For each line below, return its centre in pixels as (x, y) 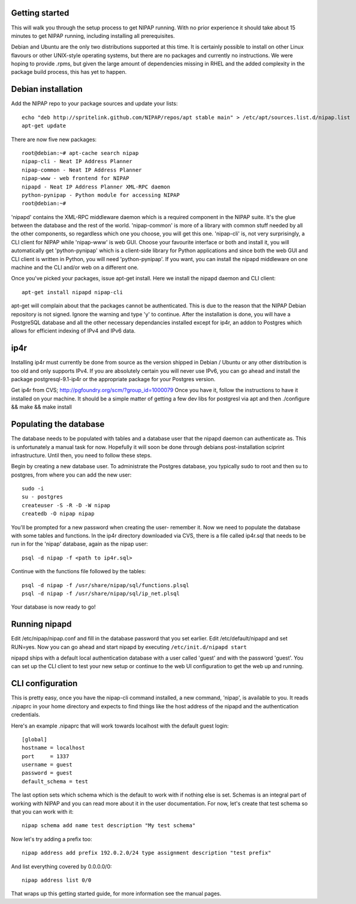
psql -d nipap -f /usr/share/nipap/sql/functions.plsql (105, 585)
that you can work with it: (43, 812)
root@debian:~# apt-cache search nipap (80, 153)
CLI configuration (44, 683)
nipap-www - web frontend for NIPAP (76, 178)
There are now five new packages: (54, 139)
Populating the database (58, 424)
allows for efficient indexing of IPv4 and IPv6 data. (73, 331)
